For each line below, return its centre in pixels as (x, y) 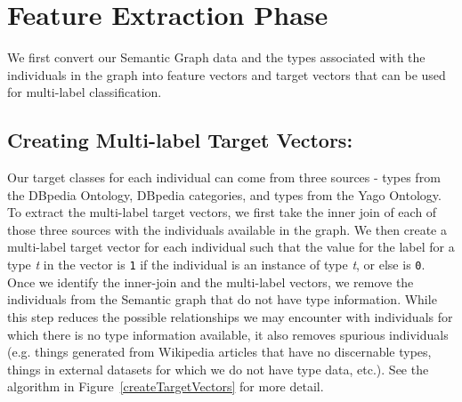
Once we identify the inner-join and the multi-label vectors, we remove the (211, 281)
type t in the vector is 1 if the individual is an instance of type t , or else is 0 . (216, 265)
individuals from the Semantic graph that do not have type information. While (222, 299)
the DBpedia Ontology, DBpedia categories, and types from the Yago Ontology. (224, 194)
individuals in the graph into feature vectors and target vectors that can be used (227, 74)
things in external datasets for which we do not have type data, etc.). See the (218, 369)
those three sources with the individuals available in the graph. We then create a (227, 229)
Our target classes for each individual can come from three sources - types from (224, 177)
